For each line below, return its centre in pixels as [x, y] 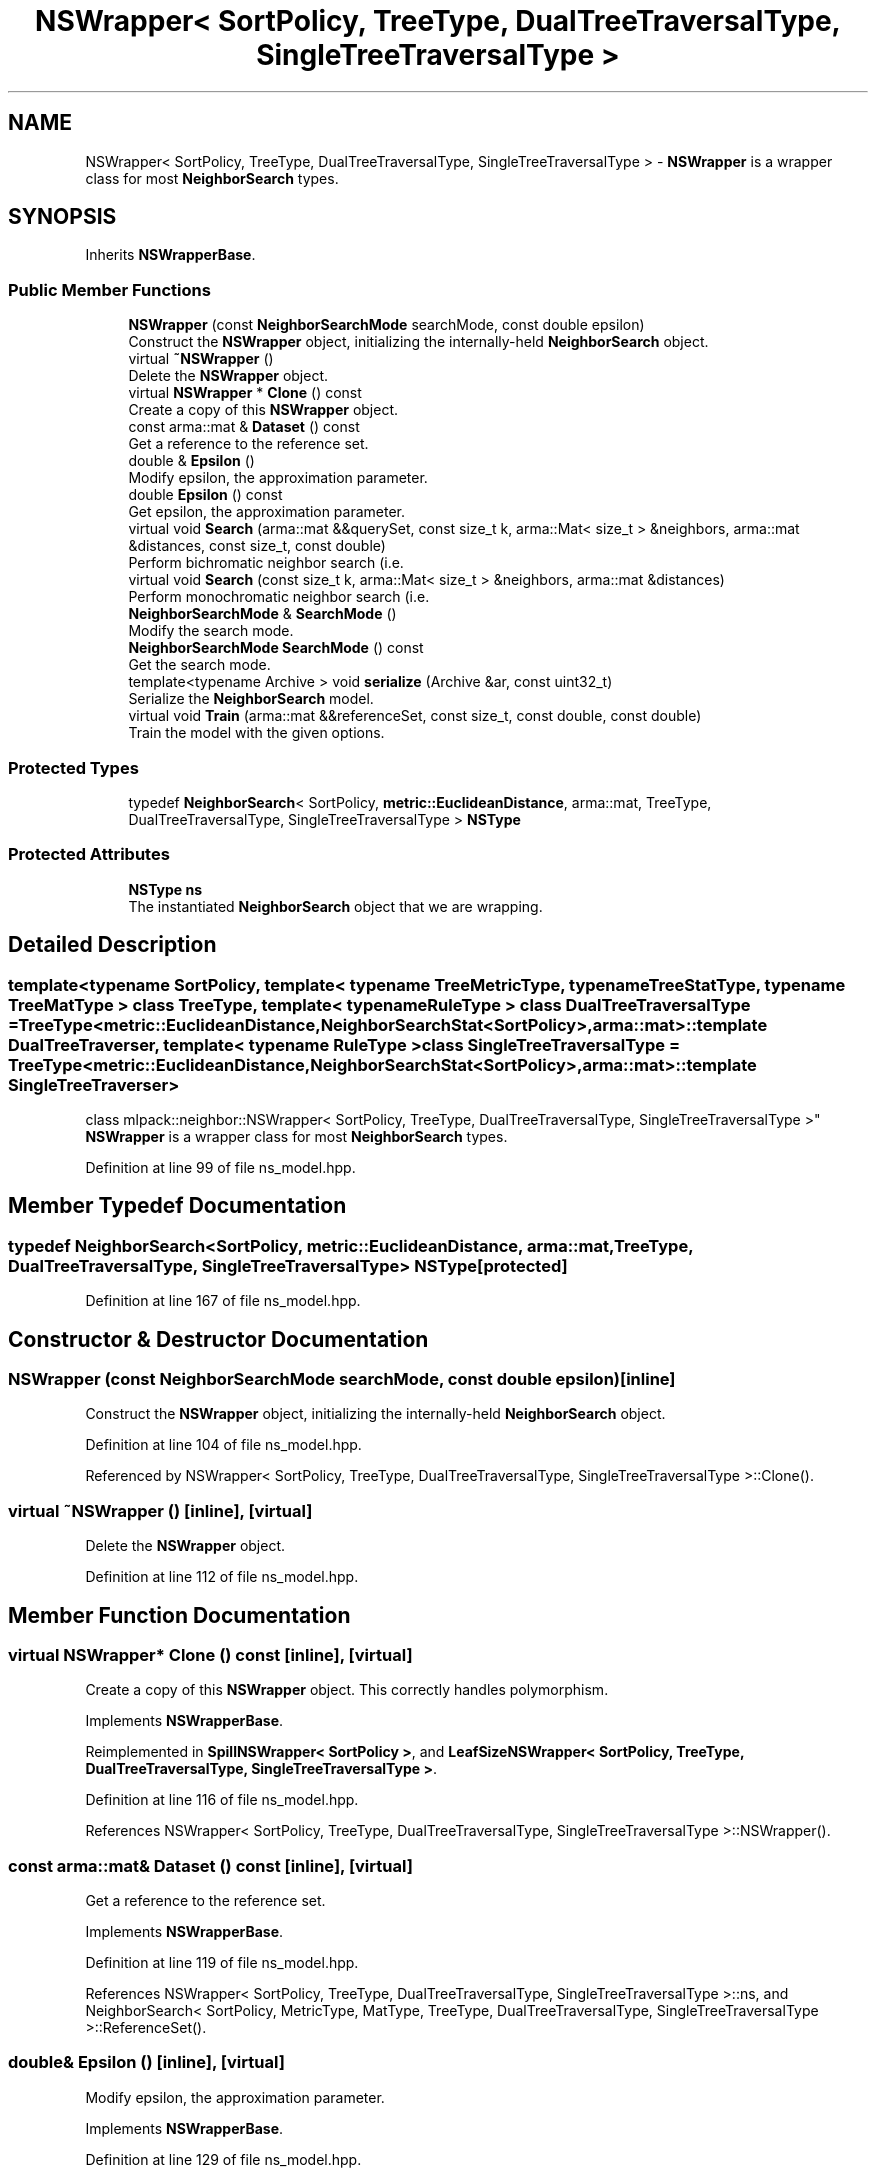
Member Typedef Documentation [177, 1206]
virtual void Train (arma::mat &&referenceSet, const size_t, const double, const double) [415, 716]
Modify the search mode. [211, 631]
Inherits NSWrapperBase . [170, 255]
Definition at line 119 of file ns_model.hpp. [222, 1963]
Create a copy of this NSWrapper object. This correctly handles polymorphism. [347, 1690]
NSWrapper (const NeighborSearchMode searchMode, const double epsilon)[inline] [342, 1378]
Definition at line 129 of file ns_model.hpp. [223, 2159]
